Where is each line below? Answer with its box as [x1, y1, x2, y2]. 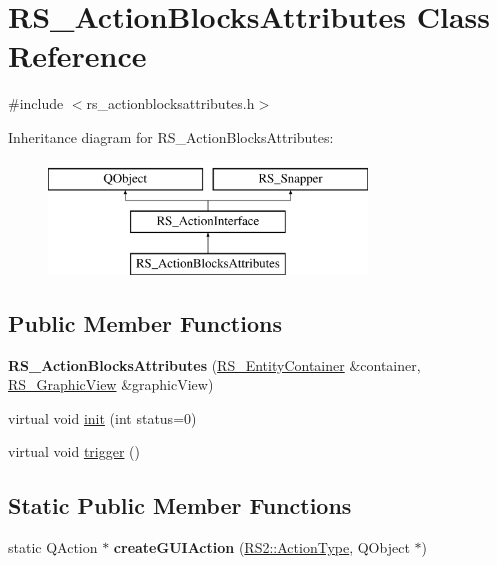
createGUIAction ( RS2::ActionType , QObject [113, 537, 410, 558]
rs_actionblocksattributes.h [86, 93, 255, 114]
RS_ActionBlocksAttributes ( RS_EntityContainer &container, [8, 354, 421, 375]
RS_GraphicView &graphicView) [8, 374, 214, 395]
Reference [8, 35, 147, 76]
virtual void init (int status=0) [8, 407, 197, 428]
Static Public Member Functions [8, 490, 352, 521]
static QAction [8, 537, 98, 558]
